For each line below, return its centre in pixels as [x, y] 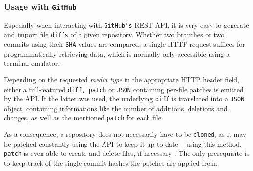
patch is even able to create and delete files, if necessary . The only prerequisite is [127, 153]
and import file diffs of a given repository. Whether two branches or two [114, 34]
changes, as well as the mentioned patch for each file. [84, 118]
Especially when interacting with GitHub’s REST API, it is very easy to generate [126, 25]
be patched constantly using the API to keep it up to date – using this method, [123, 143]
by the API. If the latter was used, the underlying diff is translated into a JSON [124, 99]
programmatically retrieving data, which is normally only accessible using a [117, 53]
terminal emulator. [32, 63]
